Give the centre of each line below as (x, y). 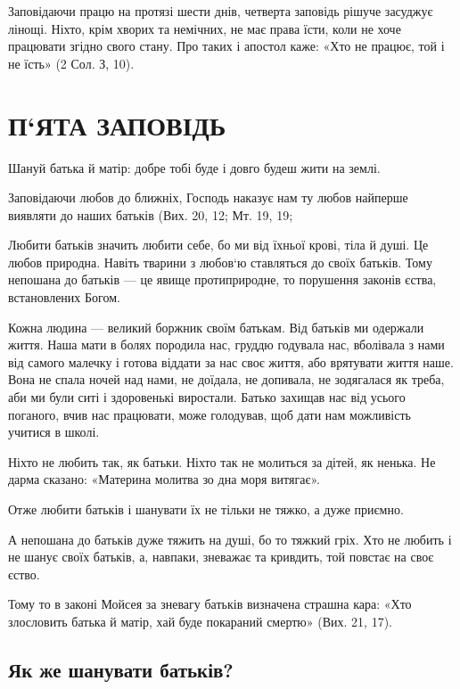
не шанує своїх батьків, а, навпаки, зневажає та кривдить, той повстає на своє (221, 557)
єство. (24, 574)
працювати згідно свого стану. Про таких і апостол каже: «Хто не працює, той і (226, 46)
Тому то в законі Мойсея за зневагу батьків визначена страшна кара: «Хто (210, 604)
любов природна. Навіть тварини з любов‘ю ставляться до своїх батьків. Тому (220, 262)
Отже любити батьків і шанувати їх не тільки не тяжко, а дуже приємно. (206, 509)
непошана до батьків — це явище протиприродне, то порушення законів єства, (222, 279)
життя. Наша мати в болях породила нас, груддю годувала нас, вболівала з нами (226, 344)
